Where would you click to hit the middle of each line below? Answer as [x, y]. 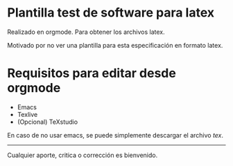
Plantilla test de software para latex [111, 13]
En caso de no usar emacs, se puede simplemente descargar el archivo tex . [115, 135]
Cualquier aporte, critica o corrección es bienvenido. [83, 155]
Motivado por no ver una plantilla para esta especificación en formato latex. [115, 45]
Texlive [27, 114]
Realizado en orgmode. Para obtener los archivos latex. [86, 32]
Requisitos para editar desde [92, 73]
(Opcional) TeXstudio [48, 122]
